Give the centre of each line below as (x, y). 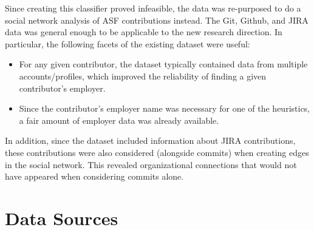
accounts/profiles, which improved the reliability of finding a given (143, 76)
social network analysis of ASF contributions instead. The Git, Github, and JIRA (157, 20)
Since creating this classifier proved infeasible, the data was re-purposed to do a (153, 8)
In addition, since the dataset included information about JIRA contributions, (150, 140)
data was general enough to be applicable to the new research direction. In (144, 32)
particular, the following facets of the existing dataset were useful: (128, 43)
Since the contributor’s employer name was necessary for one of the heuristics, (165, 108)
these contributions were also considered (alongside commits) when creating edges (157, 152)
